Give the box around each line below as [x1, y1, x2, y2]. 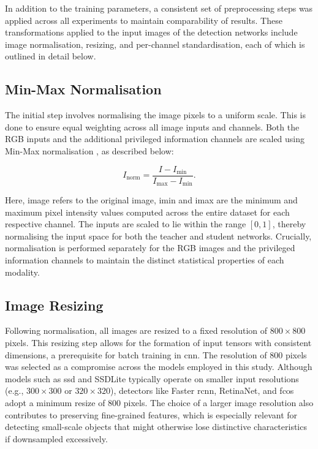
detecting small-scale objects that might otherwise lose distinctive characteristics [5, 420, 307, 433]
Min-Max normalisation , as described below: [5, 144, 174, 157]
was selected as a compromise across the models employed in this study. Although [5, 360, 312, 373]
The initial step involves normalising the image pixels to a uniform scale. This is [5, 108, 306, 121]
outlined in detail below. [5, 50, 96, 62]
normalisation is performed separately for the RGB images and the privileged [5, 241, 295, 254]
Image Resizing [5, 295, 104, 314]
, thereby [272, 217, 306, 230]
